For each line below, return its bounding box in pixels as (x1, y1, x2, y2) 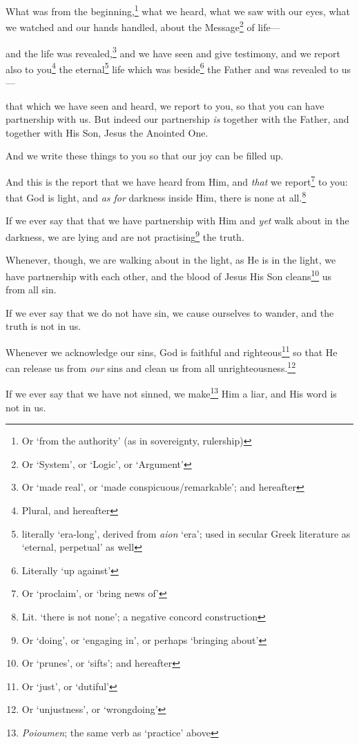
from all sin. (6, 282, 57, 297)
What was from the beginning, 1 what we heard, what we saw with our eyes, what (6, 2, 350, 18)
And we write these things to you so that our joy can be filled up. (6, 148, 284, 163)
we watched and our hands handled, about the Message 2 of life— (6, 18, 280, 34)
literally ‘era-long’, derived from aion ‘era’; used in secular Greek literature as (21, 526, 351, 540)
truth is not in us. (6, 319, 81, 333)
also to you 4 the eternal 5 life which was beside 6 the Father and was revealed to (6, 59, 339, 76)
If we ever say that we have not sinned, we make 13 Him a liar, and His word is (6, 384, 337, 401)
